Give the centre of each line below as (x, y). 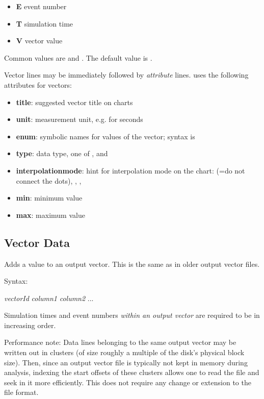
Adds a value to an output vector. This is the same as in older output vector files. (132, 264)
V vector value (39, 41)
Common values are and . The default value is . (78, 57)
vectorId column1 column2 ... (49, 298)
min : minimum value (49, 198)
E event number (41, 6)
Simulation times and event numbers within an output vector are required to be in (132, 315)
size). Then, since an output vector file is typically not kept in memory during (126, 362)
